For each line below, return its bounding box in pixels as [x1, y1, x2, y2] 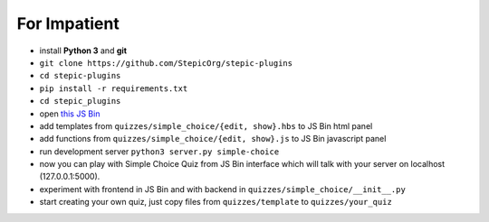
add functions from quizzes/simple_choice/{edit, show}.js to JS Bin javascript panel [39, 134, 387, 144]
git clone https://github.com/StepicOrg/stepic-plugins [39, 58, 293, 68]
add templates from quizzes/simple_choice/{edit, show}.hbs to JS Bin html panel [39, 120, 373, 131]
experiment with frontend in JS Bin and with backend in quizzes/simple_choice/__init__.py [39, 183, 407, 194]
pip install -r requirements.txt [39, 83, 188, 94]
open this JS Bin [39, 108, 101, 119]
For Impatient [16, 14, 120, 33]
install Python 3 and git [39, 45, 127, 56]
